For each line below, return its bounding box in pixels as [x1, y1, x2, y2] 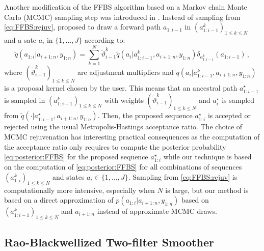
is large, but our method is [165, 184, 249, 195]
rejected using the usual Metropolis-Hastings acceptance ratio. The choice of [4, 121, 243, 132]
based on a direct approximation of [4, 194, 114, 205]
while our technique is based [163, 151, 252, 162]
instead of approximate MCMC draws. [97, 206, 217, 216]
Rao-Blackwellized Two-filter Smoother [4, 234, 215, 249]
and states [52, 171, 85, 182]
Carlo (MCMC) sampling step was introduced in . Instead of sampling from [4, 11, 241, 22]
